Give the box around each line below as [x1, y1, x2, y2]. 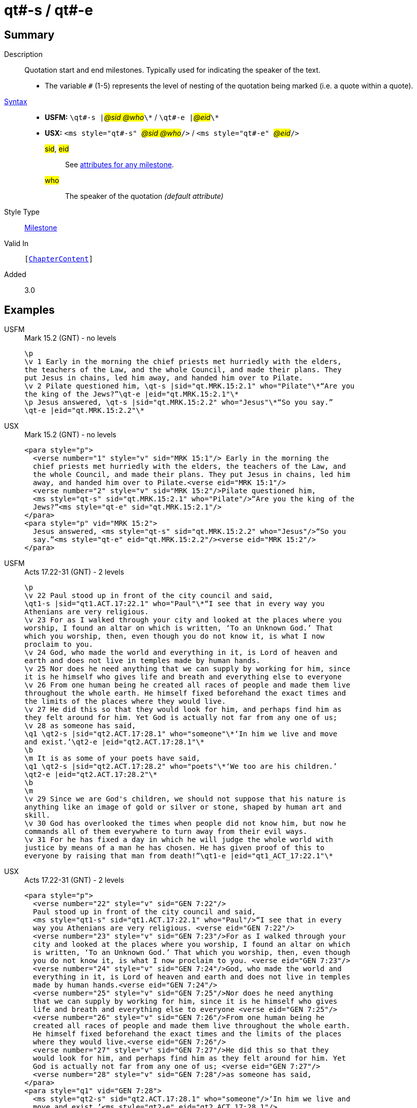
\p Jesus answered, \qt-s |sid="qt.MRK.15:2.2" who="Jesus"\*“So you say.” [24, 398, 333, 407]
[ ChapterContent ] [24, 255, 93, 263]
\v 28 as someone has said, [24, 722, 136, 730]
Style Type [4, 207, 40, 217]
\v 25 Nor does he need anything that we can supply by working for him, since [24, 665, 350, 673]
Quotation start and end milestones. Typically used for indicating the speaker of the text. [24, 66, 321, 75]
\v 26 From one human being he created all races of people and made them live [24, 681, 350, 690]
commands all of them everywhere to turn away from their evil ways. [24, 827, 308, 836]
